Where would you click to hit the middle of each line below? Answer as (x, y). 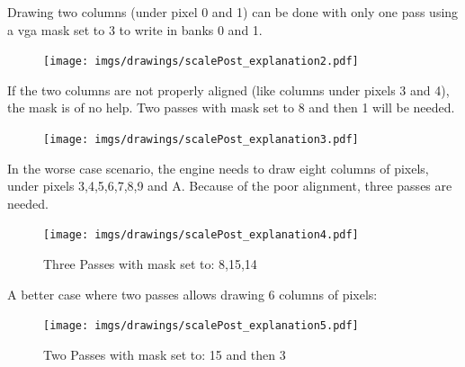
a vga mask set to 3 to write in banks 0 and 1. (135, 29)
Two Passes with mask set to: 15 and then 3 (165, 354)
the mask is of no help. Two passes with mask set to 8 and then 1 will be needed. (231, 107)
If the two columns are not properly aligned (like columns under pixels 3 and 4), (228, 90)
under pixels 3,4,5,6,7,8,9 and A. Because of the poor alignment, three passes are (230, 186)
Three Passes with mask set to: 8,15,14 (150, 264)
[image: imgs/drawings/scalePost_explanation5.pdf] (201, 326)
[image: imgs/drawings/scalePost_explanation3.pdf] (201, 140)
